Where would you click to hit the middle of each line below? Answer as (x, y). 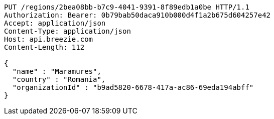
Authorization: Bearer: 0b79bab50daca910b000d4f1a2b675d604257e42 (138, 15)
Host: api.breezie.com (49, 39)
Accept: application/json (55, 23)
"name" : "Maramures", (57, 71)
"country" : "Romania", (59, 79)
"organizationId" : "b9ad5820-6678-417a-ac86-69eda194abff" (133, 87)
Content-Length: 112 (44, 47)
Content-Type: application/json (67, 31)
